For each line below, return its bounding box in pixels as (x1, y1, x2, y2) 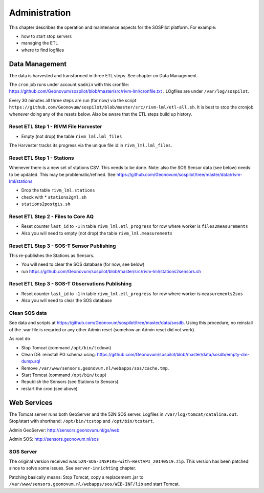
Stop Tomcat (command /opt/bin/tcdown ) (21, 344, 111, 350)
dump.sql (21, 358, 41, 364)
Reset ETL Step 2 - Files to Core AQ (9, 213, 94, 220)
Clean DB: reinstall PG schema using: (21, 351, 96, 357)
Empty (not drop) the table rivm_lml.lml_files (21, 133, 122, 139)
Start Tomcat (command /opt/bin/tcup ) (21, 372, 107, 378)
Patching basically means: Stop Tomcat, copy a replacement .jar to (9, 474, 144, 480)
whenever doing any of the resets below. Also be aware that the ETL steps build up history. (9, 111, 193, 117)
